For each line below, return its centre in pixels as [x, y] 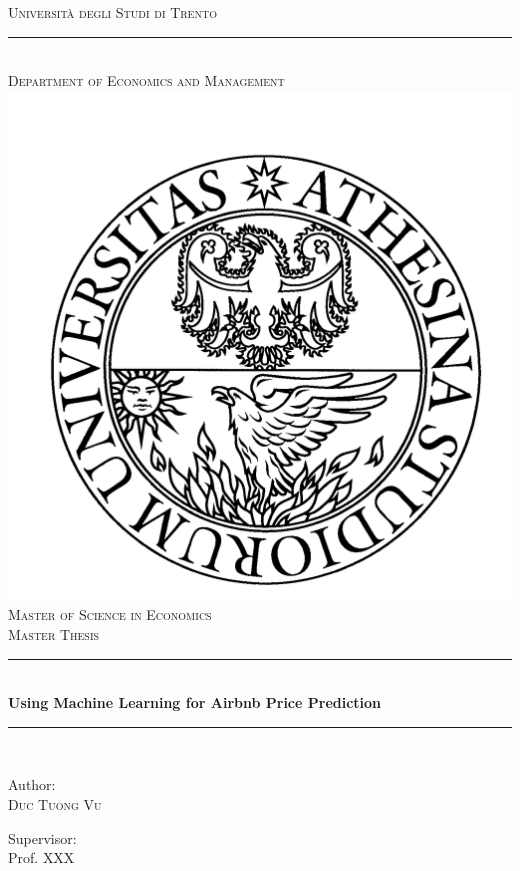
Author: [32, 784]
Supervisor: [42, 837]
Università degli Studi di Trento [112, 12]
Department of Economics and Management [146, 80]
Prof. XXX [41, 857]
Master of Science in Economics [110, 614]
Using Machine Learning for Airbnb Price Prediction [195, 702]
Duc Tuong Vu [55, 803]
